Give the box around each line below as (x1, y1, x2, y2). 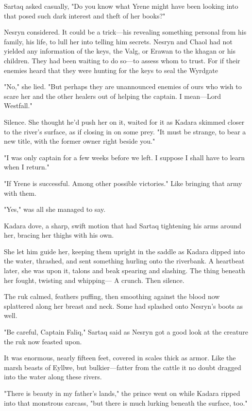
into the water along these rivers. (4, 372, 102, 382)
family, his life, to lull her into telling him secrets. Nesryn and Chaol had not (4, 36, 233, 46)
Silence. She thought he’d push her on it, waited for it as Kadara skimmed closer (4, 116, 245, 127)
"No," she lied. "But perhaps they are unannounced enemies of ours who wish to (4, 81, 242, 92)
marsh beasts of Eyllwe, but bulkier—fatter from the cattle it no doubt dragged (4, 362, 241, 372)
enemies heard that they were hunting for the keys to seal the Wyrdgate (4, 65, 218, 75)
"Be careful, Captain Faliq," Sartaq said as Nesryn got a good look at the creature (4, 327, 248, 337)
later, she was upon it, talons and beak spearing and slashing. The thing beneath (4, 265, 245, 276)
